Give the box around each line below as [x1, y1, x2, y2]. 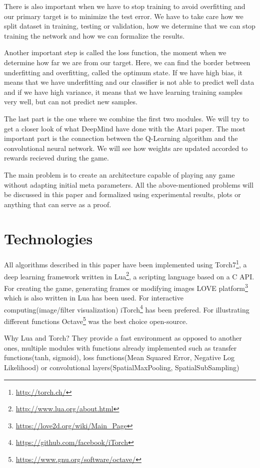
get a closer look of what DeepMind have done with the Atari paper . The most [4, 123, 246, 133]
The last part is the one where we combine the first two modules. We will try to [4, 113, 249, 123]
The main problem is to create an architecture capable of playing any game [4, 169, 235, 180]
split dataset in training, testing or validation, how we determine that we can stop [4, 21, 255, 31]
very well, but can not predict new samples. [4, 96, 137, 107]
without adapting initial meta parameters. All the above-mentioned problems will [4, 179, 253, 190]
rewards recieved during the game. [4, 152, 109, 163]
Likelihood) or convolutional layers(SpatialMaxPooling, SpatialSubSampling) [4, 362, 239, 373]
